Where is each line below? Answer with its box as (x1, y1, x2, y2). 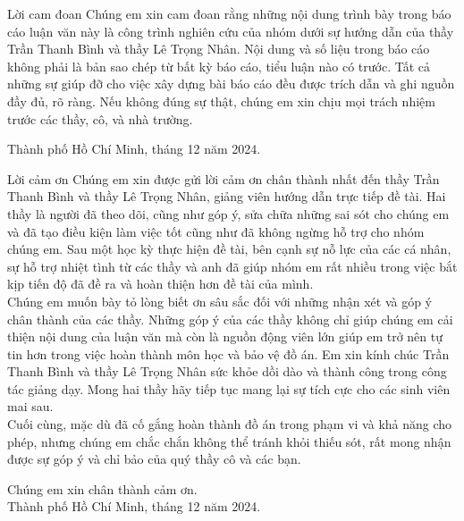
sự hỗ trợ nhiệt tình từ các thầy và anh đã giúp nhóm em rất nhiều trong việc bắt (7, 256, 458, 275)
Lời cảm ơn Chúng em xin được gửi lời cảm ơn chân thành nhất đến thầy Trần (7, 169, 440, 188)
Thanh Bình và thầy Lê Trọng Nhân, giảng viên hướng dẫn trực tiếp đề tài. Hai (7, 187, 446, 206)
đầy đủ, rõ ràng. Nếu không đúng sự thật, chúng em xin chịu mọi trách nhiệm (7, 91, 435, 110)
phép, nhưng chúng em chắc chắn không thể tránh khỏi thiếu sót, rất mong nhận (7, 432, 451, 450)
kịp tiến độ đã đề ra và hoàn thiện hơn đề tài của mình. (7, 274, 314, 293)
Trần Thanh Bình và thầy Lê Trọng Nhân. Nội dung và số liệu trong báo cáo (7, 39, 430, 58)
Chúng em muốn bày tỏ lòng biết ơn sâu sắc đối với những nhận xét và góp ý (7, 291, 432, 310)
